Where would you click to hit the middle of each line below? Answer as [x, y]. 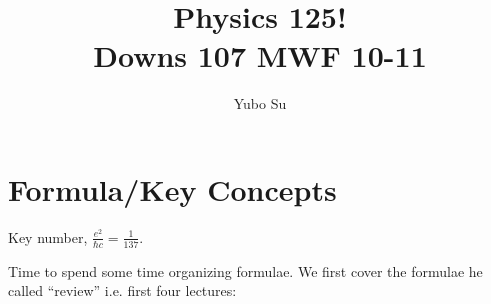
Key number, [48, 236]
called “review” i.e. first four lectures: [122, 290]
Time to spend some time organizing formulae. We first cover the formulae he [245, 270]
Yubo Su [260, 103]
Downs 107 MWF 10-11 [260, 55]
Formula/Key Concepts [172, 188]
